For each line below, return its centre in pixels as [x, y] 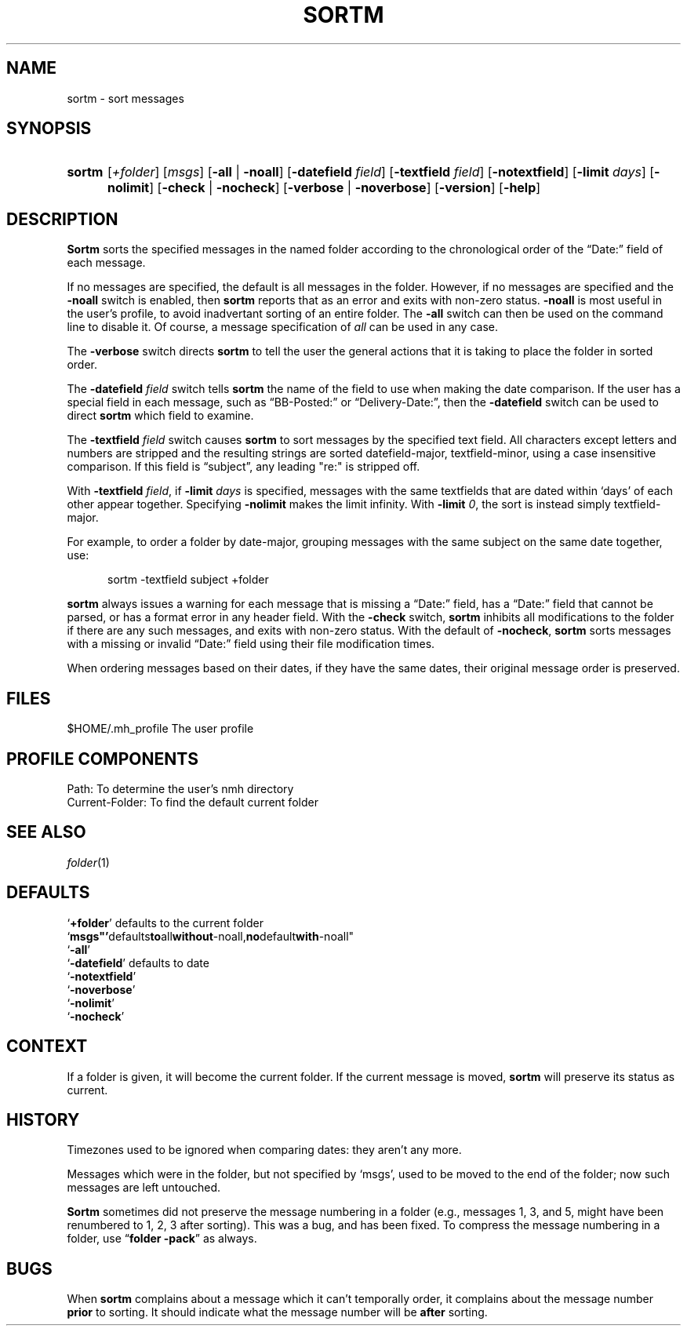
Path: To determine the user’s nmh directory [180, 788]
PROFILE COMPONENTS [102, 759]
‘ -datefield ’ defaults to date [138, 963]
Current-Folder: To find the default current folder [193, 802]
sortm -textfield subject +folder [188, 580]
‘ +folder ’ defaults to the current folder [165, 923]
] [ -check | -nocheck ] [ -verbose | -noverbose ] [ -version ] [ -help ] [345, 188]
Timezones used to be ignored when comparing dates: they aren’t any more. [264, 1150]
